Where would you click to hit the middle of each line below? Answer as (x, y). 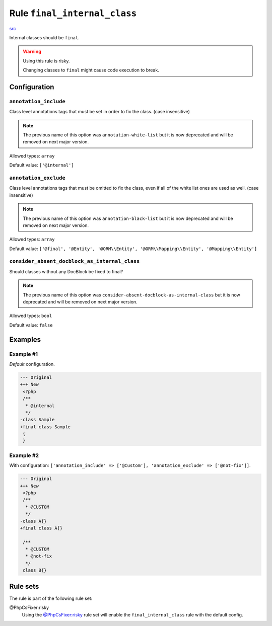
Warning (32, 52)
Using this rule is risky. (46, 61)
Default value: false (31, 325)
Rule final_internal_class (73, 13)
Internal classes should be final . (45, 37)
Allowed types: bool (31, 316)
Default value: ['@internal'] (42, 165)
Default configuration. (32, 364)
